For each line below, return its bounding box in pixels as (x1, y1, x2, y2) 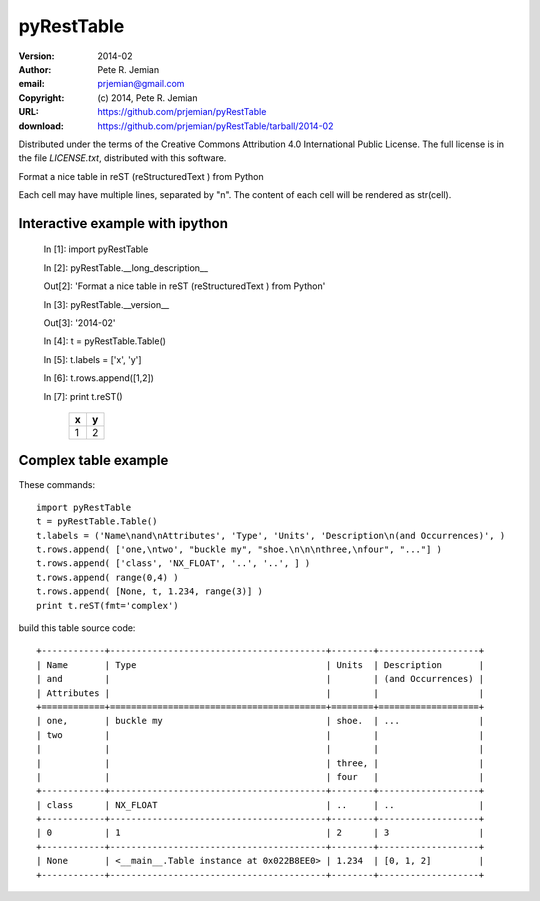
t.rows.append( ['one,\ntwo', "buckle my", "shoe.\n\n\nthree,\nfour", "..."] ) (36, 544, 443, 555)
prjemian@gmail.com (97, 78, 185, 90)
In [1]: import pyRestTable (43, 243, 149, 255)
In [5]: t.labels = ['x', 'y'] (43, 353, 142, 365)
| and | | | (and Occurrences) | (36, 673, 485, 685)
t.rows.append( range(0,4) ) (36, 571, 179, 583)
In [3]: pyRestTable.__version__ (43, 298, 170, 310)
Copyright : (18, 91, 65, 104)
